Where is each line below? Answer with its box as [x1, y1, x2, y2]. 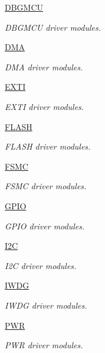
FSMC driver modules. [5, 180, 87, 192]
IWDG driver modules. [5, 299, 87, 311]
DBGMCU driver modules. [5, 21, 101, 33]
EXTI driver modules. [5, 100, 84, 112]
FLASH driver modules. [5, 140, 91, 153]
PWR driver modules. [5, 339, 83, 351]
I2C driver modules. [5, 259, 77, 271]
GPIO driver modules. [5, 219, 85, 232]
